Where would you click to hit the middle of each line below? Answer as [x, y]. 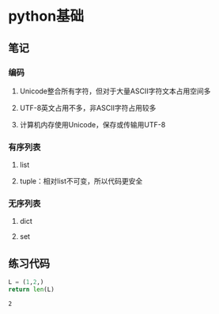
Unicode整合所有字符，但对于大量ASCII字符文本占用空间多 [115, 91]
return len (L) [32, 289]
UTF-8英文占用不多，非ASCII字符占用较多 [88, 108]
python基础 [46, 16]
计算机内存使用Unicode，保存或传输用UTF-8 [93, 124]
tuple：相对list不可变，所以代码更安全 [81, 181]
